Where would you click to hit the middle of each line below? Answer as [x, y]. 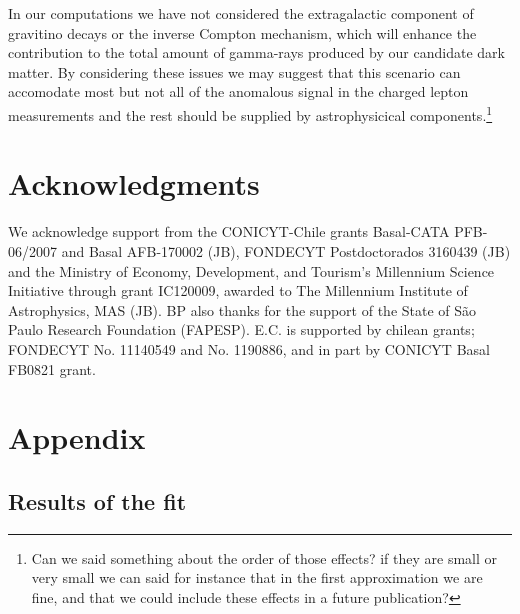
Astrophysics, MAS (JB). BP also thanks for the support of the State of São [242, 309]
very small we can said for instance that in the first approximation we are [257, 577]
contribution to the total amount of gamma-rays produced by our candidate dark [256, 52]
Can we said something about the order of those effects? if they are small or [264, 557]
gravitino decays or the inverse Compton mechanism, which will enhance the [242, 32]
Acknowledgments [134, 183]
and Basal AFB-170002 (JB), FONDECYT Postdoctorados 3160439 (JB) [286, 250]
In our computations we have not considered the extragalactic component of [241, 13]
